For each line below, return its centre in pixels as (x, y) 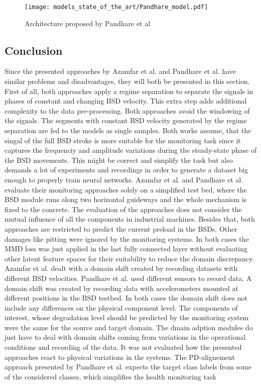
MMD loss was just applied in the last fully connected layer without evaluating (126, 249)
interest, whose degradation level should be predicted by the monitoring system (127, 317)
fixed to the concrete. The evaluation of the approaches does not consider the (123, 209)
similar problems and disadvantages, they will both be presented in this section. (127, 81)
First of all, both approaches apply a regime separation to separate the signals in (129, 91)
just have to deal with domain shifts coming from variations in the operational (125, 337)
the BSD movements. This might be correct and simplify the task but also (119, 160)
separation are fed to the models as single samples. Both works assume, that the (128, 130)
